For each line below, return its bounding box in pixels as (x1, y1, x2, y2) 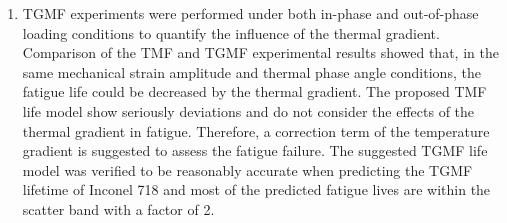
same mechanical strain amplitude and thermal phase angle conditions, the (22, 61, 481, 82)
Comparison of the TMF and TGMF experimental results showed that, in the (22, 42, 499, 63)
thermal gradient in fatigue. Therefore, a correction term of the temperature (22, 120, 490, 141)
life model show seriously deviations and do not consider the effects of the (22, 100, 475, 121)
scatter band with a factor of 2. (22, 198, 215, 219)
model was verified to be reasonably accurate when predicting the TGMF (22, 159, 473, 180)
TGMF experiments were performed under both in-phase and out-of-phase (22, 3, 479, 23)
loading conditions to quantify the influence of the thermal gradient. (22, 22, 440, 43)
